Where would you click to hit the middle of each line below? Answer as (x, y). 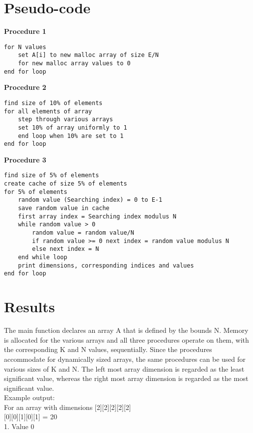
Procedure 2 (25, 87)
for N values (25, 47)
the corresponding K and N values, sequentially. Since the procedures (108, 349)
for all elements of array (48, 111)
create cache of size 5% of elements (66, 184)
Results (29, 307)
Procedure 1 (25, 31)
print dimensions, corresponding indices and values (106, 265)
